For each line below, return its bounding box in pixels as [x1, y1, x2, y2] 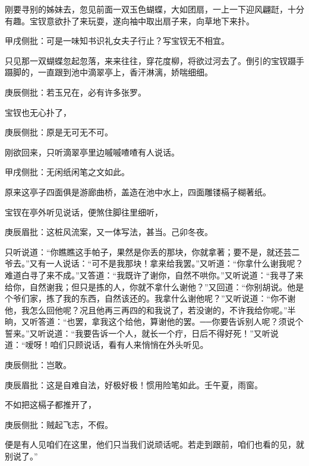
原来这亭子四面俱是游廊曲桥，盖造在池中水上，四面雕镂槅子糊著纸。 [5, 185, 271, 198]
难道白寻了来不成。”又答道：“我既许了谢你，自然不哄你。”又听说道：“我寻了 [5, 268, 295, 281]
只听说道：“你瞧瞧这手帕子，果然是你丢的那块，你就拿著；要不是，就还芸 [5, 245, 292, 258]
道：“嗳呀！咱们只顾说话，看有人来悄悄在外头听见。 [5, 338, 209, 351]
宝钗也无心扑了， [5, 106, 71, 118]
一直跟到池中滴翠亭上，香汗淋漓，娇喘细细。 [37, 66, 213, 78]
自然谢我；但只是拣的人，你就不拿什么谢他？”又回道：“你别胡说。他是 [29, 280, 304, 293]
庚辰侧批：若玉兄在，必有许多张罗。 [5, 85, 146, 98]
